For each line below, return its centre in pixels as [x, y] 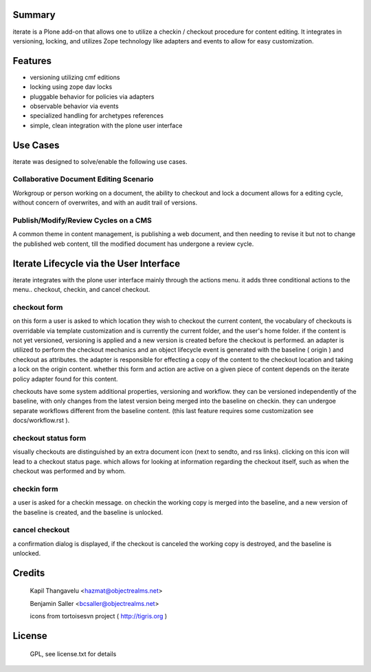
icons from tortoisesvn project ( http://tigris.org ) [99, 616]
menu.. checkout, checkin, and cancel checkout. [81, 290]
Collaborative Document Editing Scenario [83, 179]
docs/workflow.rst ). [41, 421]
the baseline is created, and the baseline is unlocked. [88, 512]
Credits [29, 573]
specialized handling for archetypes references [97, 116]
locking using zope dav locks [71, 87]
